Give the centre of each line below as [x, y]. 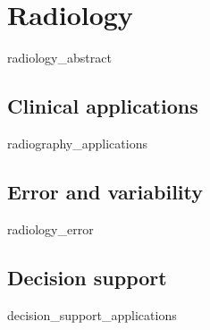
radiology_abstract [59, 58]
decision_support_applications [92, 314]
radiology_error [50, 228]
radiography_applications [77, 143]
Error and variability [105, 191]
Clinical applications [103, 106]
